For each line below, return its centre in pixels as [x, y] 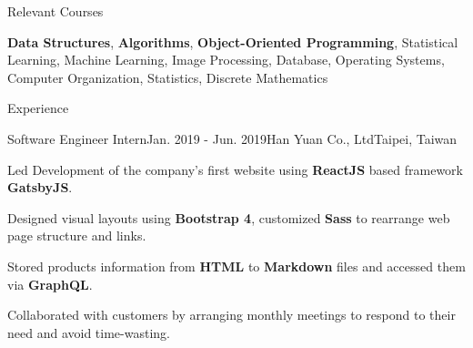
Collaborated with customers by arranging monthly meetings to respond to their [231, 315]
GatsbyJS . [40, 187]
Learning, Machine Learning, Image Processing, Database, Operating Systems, [226, 60]
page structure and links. [77, 235]
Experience [38, 108]
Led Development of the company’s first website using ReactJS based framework [235, 169]
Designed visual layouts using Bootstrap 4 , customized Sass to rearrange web [229, 217]
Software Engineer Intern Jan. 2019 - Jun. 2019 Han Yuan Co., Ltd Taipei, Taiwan [232, 138]
